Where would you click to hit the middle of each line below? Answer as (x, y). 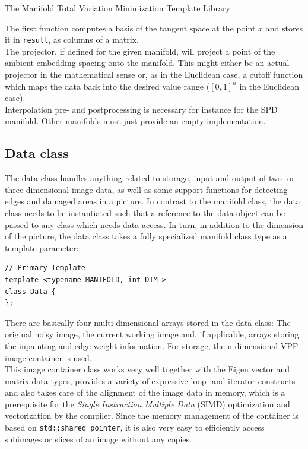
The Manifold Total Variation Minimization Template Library (118, 8)
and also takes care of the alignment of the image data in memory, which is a (145, 392)
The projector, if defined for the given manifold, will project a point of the (140, 51)
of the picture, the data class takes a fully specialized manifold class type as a (146, 236)
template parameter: (42, 247)
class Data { (30, 291)
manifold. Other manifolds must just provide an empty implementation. (135, 121)
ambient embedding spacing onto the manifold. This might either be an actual (147, 63)
